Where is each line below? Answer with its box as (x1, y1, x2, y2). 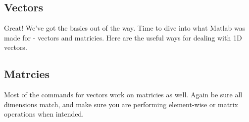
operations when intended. (4, 109, 84, 119)
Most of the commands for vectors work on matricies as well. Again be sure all (4, 89, 243, 100)
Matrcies (4, 66, 50, 81)
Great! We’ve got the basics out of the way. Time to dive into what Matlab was (4, 23, 246, 33)
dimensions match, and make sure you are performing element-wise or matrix (4, 99, 239, 109)
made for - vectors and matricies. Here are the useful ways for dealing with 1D (4, 32, 242, 42)
